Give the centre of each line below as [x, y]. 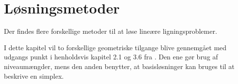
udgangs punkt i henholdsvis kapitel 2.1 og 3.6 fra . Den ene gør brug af [111, 57]
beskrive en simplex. [34, 76]
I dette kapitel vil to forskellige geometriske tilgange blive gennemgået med [115, 47]
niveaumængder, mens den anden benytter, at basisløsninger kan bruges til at [119, 66]
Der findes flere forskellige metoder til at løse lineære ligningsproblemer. [111, 31]
